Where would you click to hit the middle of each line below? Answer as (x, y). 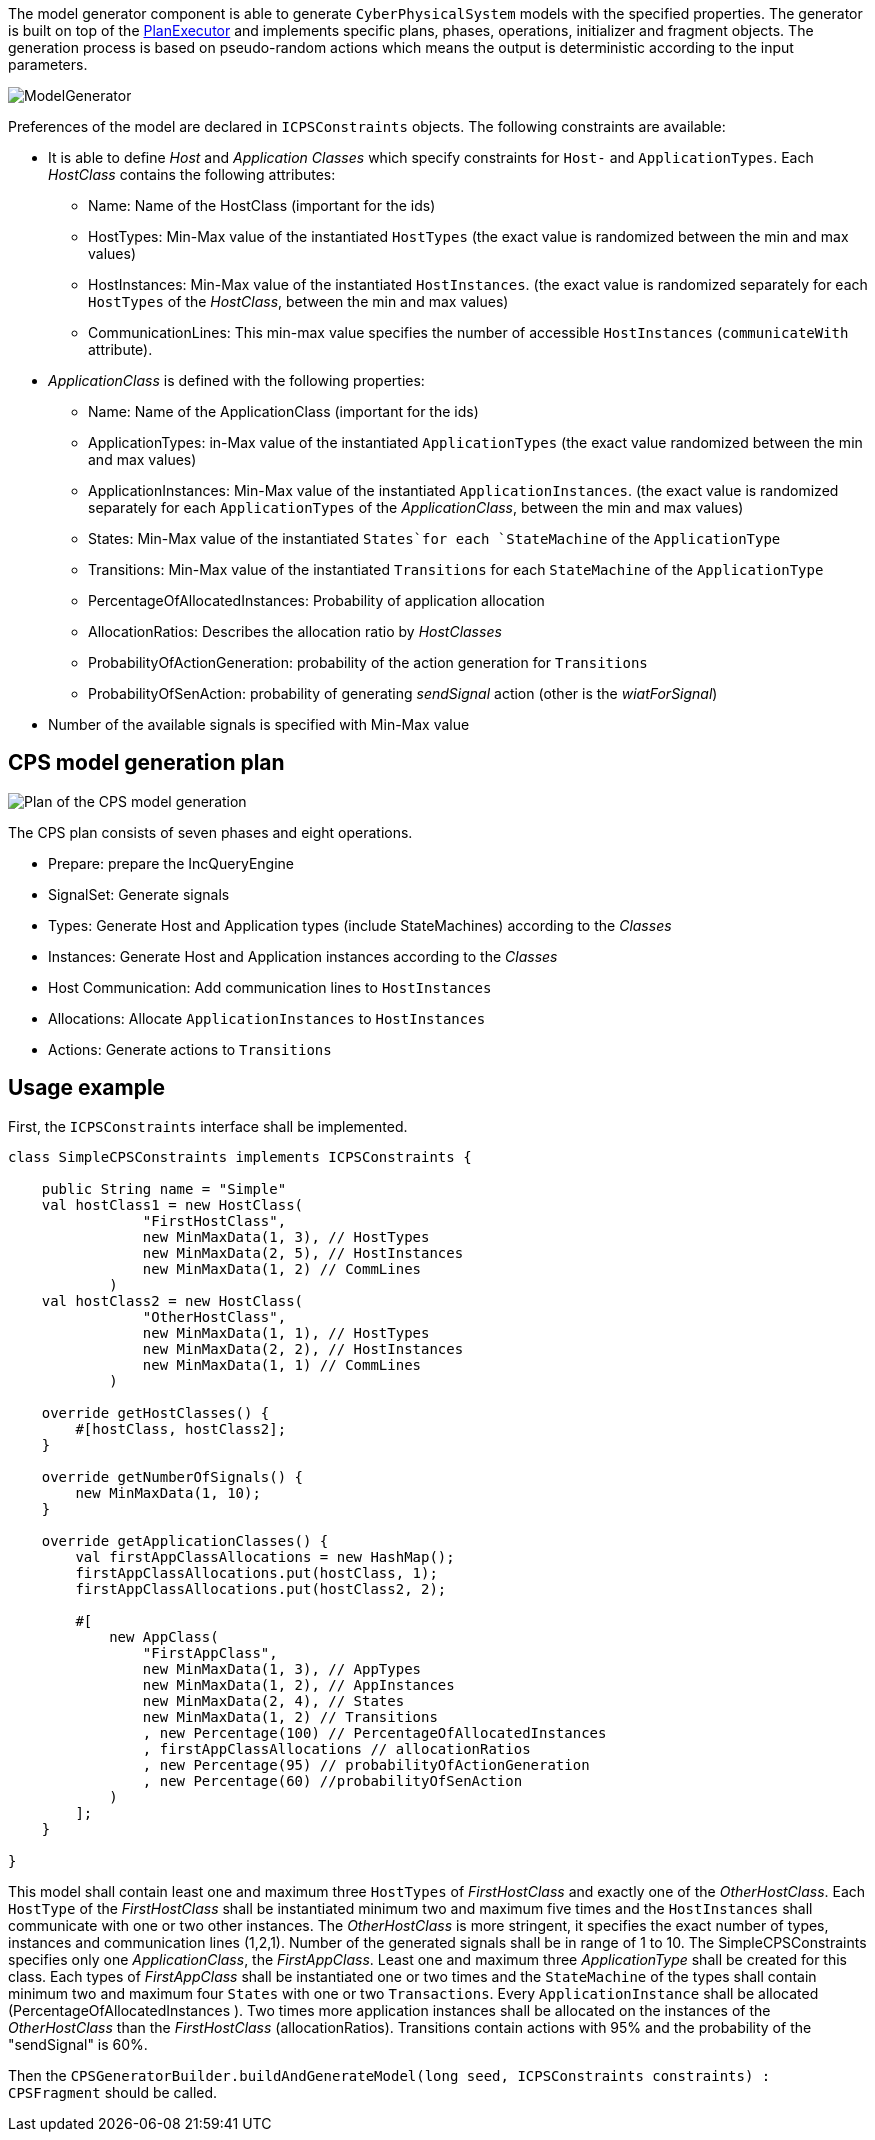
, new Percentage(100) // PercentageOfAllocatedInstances (374, 1732)
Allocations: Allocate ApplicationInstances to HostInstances (267, 1018)
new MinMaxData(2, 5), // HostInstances (303, 1252)
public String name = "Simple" (164, 1188)
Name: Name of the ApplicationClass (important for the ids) (283, 411)
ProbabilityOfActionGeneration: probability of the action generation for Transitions (368, 662)
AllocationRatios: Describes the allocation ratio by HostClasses (295, 631)
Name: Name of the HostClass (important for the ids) (262, 205)
